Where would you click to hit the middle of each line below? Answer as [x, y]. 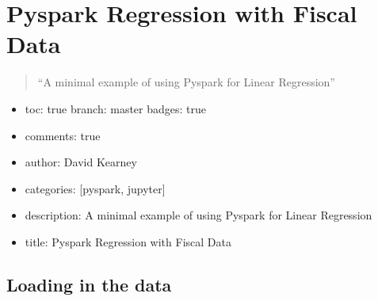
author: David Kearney [81, 162]
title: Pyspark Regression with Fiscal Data [128, 241]
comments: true [63, 135]
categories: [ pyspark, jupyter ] [95, 188]
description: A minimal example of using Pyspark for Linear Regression [199, 215]
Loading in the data [89, 284]
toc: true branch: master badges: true [115, 108]
